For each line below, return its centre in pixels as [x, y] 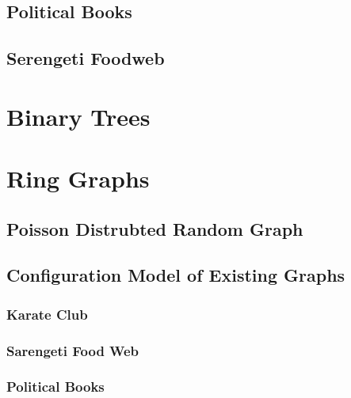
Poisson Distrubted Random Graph [155, 228]
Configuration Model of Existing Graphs [176, 275]
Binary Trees [78, 116]
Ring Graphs [78, 178]
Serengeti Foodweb [86, 58]
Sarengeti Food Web [73, 350]
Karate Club [47, 314]
